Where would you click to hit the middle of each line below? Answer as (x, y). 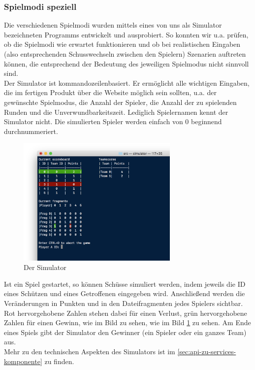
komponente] (23, 361)
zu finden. (59, 361)
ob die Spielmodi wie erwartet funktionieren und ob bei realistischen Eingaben (122, 44)
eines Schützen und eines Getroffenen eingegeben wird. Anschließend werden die (125, 293)
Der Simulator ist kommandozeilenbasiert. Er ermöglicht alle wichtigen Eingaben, (127, 83)
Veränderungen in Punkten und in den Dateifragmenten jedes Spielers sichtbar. (124, 303)
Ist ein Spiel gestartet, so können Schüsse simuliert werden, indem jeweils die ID (125, 284)
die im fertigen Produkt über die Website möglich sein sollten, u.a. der (110, 92)
